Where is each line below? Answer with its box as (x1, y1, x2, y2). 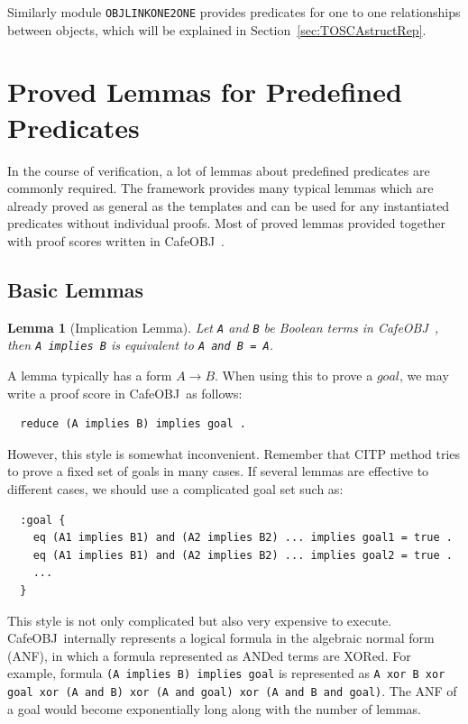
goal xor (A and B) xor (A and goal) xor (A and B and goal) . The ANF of (7, 682, 457, 701)
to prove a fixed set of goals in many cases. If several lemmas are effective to (7, 462, 429, 481)
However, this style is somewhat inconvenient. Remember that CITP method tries (7, 444, 461, 463)
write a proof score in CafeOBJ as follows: (7, 383, 243, 402)
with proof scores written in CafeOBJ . (7, 231, 225, 250)
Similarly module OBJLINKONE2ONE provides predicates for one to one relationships (7, 3, 461, 21)
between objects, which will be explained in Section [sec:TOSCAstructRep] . (7, 20, 427, 39)
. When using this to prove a (215, 366, 373, 385)
